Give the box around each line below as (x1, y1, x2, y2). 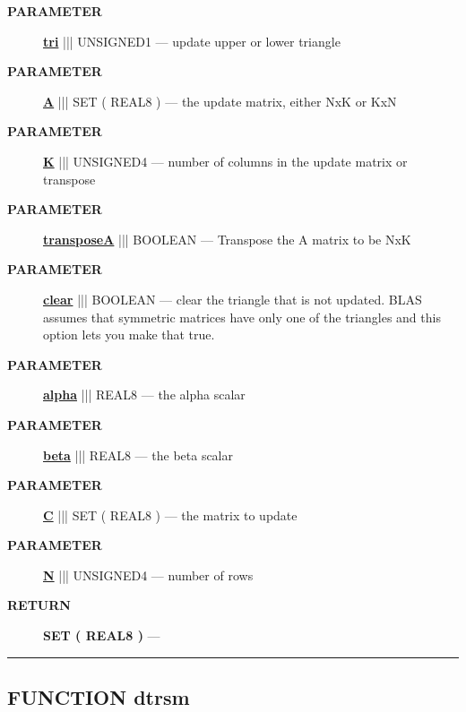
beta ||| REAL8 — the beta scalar (43, 445, 233, 464)
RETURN (7, 596, 71, 614)
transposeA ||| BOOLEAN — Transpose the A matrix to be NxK (43, 229, 411, 248)
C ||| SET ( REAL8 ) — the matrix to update (43, 505, 298, 524)
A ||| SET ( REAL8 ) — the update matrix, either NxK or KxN (43, 91, 397, 110)
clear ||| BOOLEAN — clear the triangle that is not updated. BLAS (43, 289, 422, 308)
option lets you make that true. (43, 325, 215, 344)
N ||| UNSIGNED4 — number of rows (43, 565, 254, 584)
